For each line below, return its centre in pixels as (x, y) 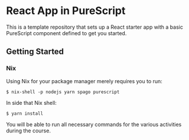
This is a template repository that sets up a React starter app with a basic (95, 27)
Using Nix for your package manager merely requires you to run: (84, 81)
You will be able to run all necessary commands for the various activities (94, 124)
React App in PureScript (66, 11)
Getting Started (35, 52)
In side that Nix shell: (31, 103)
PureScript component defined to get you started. (67, 33)
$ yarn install (25, 113)
